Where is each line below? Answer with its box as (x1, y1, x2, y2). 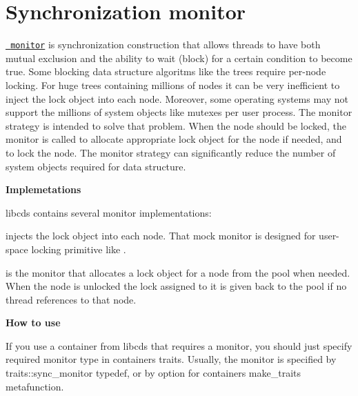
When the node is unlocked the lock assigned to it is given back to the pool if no (6, 279, 347, 293)
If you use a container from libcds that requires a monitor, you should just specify (6, 338, 352, 353)
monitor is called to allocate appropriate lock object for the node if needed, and (6, 132, 342, 146)
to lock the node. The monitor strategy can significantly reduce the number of (6, 145, 336, 159)
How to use (6, 315, 61, 330)
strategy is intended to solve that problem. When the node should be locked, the (6, 118, 346, 132)
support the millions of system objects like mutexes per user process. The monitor (6, 105, 352, 119)
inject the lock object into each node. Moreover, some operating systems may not (6, 91, 348, 106)
